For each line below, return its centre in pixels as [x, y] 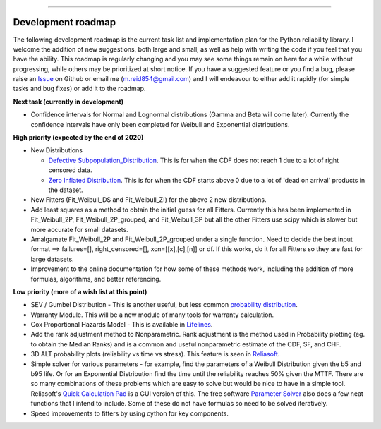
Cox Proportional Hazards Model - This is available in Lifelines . [122, 325]
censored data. [70, 170]
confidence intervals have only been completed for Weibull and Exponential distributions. [160, 124]
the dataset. [66, 190]
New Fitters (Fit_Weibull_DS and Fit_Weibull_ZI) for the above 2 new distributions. [149, 200]
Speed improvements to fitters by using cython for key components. [129, 413]
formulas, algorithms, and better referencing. [96, 279]
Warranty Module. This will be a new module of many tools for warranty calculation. [152, 315]
